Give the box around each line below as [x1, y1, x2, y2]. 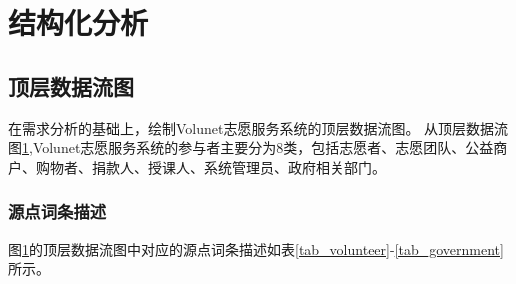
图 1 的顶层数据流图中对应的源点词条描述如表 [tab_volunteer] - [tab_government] [8, 238, 504, 259]
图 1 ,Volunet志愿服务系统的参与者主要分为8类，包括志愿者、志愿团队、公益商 [8, 137, 508, 158]
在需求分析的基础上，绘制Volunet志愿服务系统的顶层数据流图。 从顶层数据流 [8, 117, 509, 138]
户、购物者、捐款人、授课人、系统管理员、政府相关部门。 [8, 156, 386, 177]
